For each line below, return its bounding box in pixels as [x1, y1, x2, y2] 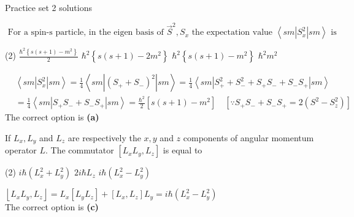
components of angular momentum [183, 131, 314, 144]
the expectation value [191, 28, 273, 37]
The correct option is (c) [5, 200, 99, 213]
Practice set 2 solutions [5, 1, 93, 13]
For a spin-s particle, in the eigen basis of [7, 28, 164, 37]
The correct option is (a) [5, 111, 99, 123]
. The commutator [45, 144, 114, 156]
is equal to [163, 144, 202, 156]
